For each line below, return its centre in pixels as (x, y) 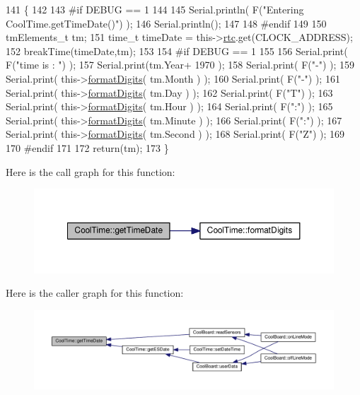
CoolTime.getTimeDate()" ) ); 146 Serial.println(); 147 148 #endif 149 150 (166, 23)
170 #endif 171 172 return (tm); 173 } (87, 147)
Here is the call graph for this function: (91, 171)
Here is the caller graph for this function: (95, 293)
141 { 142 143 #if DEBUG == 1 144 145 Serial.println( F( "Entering (155, 9)
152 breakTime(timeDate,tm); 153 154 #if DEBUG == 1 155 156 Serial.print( (177, 51)
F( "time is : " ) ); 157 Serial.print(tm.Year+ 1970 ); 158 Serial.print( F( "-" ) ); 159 (180, 65)
